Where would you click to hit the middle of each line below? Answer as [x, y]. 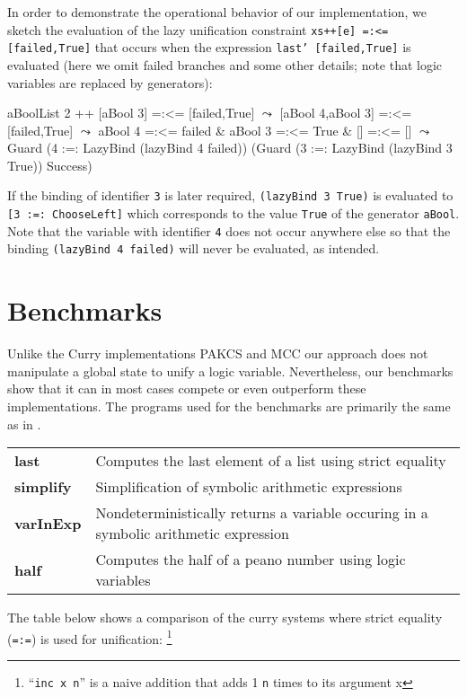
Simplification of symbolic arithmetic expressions [249, 487]
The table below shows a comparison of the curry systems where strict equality [225, 618]
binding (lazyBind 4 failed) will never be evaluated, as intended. [194, 248]
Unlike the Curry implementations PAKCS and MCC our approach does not [218, 353]
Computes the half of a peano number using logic [251, 560]
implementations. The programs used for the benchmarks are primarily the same [229, 406]
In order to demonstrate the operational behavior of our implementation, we [217, 12]
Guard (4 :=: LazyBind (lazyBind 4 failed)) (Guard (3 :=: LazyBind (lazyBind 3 [230, 148]
